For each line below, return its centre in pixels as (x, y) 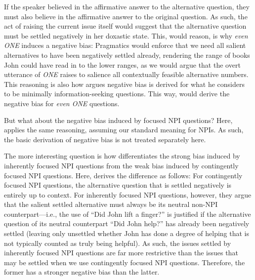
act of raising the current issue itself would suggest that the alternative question (125, 26)
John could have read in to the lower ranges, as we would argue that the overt (122, 64)
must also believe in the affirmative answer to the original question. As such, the (126, 16)
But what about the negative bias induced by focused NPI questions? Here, (118, 120)
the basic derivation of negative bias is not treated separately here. (105, 139)
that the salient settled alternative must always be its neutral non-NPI (111, 204)
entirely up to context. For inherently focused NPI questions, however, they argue (128, 194)
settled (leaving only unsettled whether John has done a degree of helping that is (127, 233)
